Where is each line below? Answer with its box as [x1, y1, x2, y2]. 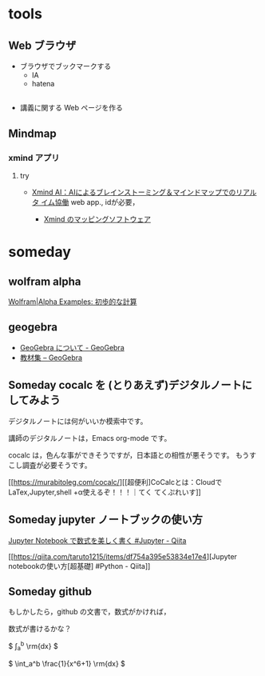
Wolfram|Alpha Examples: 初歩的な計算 [8, 297, 137, 306]
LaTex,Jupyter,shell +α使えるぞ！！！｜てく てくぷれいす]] [8, 487, 201, 497]
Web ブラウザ [8, 38, 77, 52]
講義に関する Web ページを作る [19, 103, 124, 113]
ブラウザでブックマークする [19, 62, 112, 70]
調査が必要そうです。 [22, 460, 92, 470]
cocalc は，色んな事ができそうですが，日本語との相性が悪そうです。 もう [8, 450, 250, 460]
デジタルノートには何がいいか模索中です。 [8, 416, 148, 426]
